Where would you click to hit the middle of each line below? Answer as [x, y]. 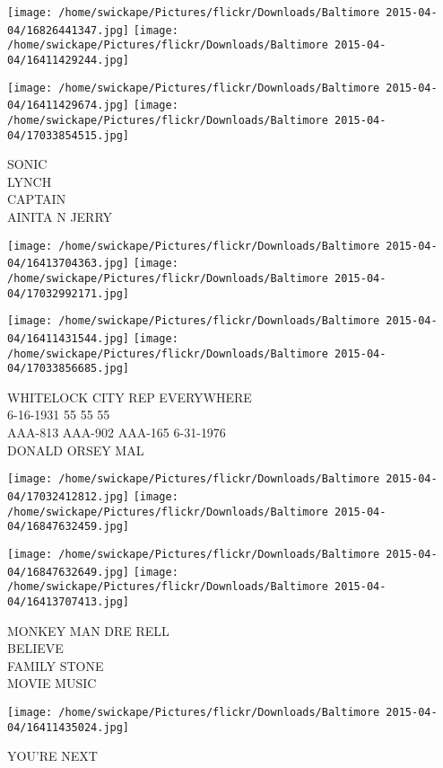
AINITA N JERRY [60, 217]
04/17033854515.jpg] [69, 135]
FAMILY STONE [56, 665]
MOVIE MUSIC [52, 683]
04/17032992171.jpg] [69, 293]
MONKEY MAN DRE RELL [88, 630]
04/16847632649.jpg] [69, 572]
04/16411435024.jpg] [69, 727]
